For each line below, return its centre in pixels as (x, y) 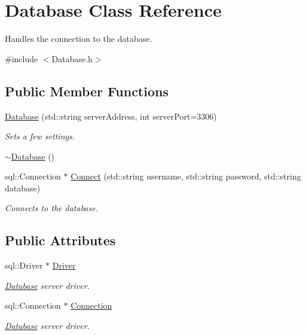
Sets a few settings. (40, 136)
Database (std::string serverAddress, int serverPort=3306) (111, 116)
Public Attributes (60, 240)
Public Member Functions (87, 91)
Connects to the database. (51, 208)
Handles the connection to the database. (79, 39)
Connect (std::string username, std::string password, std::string (186, 176)
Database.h (72, 58)
